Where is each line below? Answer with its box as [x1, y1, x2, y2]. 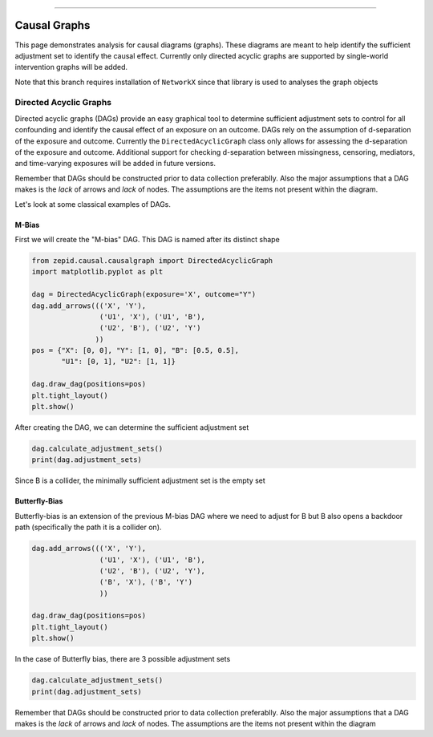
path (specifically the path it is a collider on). [14, 522, 162, 533]
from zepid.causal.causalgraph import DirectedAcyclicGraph [31, 256, 273, 265]
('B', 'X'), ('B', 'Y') [99, 577, 192, 587]
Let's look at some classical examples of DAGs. [14, 199, 172, 209]
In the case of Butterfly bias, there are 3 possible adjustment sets [14, 654, 231, 664]
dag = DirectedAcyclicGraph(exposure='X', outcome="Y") [31, 290, 257, 299]
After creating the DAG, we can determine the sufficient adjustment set [14, 423, 249, 432]
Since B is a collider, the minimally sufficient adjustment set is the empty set [14, 476, 266, 485]
